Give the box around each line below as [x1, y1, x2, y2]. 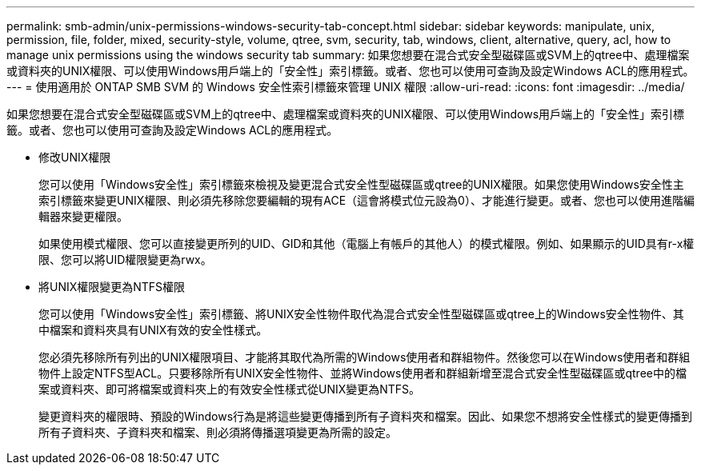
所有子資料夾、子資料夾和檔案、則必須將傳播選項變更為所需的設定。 [38, 425, 397, 439]
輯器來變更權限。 [38, 210, 128, 223]
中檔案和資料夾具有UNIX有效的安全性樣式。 [38, 323, 268, 337]
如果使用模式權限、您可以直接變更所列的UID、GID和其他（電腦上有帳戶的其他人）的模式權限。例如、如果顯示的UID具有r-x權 [38, 237, 695, 250]
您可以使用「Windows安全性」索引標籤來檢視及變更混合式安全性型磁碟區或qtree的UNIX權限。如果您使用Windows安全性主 [38, 178, 684, 191]
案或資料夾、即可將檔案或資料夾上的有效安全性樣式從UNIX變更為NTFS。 [38, 382, 421, 396]
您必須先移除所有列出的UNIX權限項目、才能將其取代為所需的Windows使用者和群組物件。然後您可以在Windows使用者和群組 [38, 350, 691, 364]
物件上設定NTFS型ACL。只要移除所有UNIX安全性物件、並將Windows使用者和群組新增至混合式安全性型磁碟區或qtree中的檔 [38, 366, 687, 380]
